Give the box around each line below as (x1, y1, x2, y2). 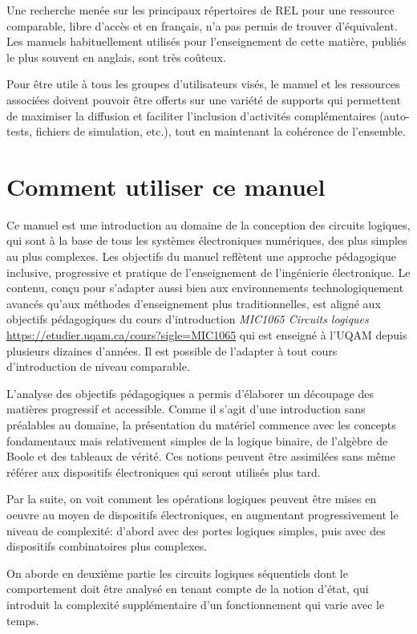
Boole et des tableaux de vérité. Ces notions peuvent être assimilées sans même (6, 448, 395, 465)
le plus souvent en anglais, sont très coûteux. (6, 48, 226, 65)
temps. (6, 612, 39, 628)
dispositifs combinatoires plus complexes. (6, 538, 208, 555)
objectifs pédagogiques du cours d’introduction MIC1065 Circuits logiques (6, 311, 369, 327)
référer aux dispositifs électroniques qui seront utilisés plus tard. (6, 463, 321, 480)
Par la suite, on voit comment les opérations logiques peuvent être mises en (6, 490, 377, 507)
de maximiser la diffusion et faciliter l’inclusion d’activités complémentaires (6, 107, 376, 124)
